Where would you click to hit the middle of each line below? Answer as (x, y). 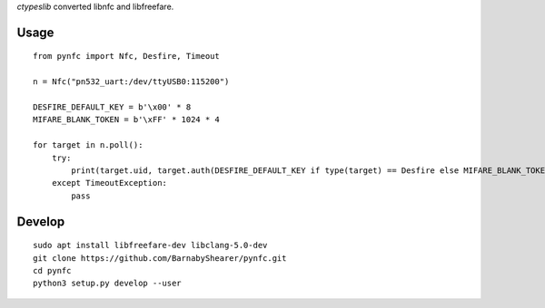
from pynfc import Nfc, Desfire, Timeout (126, 56)
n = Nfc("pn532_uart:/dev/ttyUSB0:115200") (131, 82)
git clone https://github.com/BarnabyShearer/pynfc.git (160, 258)
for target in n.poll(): (88, 145)
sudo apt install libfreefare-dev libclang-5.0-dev (150, 245)
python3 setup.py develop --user (107, 284)
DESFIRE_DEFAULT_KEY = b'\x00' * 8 (112, 107)
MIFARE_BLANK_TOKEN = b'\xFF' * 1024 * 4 (126, 120)
